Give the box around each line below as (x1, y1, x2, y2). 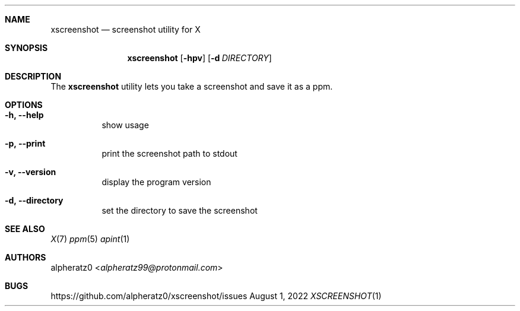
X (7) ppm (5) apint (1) (50, 234, 130, 244)
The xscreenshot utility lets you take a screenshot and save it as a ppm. (50, 81, 333, 91)
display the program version (102, 177, 211, 187)
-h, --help (5, 110, 44, 120)
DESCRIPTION (5, 71, 62, 81)
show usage (102, 120, 149, 130)
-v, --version (5, 167, 56, 177)
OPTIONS (5, 100, 43, 110)
